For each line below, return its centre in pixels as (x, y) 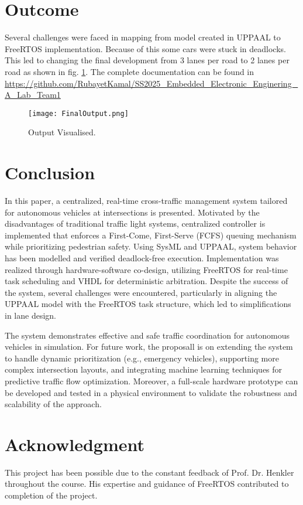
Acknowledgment (75, 444)
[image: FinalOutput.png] (78, 113)
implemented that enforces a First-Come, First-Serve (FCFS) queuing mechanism (151, 235)
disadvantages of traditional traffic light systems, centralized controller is (135, 224)
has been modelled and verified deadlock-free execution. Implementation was (142, 258)
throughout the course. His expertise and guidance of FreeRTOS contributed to (147, 484)
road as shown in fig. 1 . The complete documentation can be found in (130, 71)
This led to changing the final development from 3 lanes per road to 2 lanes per (147, 60)
